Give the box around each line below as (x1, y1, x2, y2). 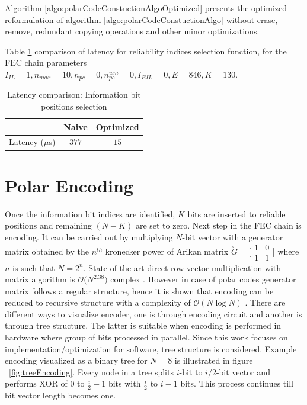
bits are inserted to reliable (187, 207, 286, 220)
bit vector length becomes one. (5, 389, 116, 401)
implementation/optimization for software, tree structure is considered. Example (5, 342, 297, 355)
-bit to (179, 365, 203, 378)
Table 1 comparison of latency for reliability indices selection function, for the (5, 44, 287, 57)
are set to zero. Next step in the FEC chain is (135, 219, 302, 232)
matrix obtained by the (5, 245, 89, 257)
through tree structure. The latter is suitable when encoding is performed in (5, 319, 282, 332)
